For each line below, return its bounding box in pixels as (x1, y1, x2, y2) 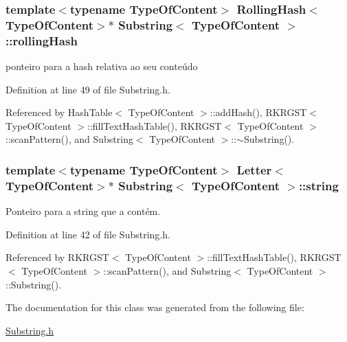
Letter (236, 161, 272, 178)
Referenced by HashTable (5, 105, 113, 119)
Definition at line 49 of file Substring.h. (5, 82, 170, 96)
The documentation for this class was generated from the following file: (5, 300, 304, 315)
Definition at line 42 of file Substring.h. (5, 227, 170, 241)
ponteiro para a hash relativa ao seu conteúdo (5, 59, 198, 73)
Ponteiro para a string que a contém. (5, 204, 161, 218)
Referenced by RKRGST (5, 250, 109, 264)
